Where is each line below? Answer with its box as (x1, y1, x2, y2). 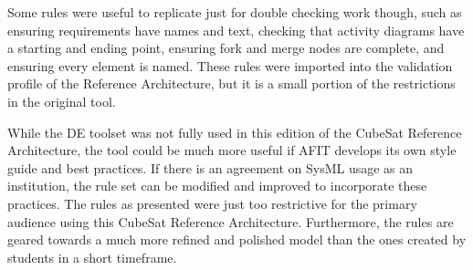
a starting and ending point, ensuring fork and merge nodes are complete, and (7, 38, 445, 57)
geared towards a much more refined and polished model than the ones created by (7, 230, 467, 249)
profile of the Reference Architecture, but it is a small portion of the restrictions (7, 74, 456, 93)
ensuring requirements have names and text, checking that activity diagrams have (7, 20, 465, 39)
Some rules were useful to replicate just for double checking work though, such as (7, 3, 462, 21)
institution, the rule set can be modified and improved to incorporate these (7, 176, 427, 195)
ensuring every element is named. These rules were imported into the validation (7, 56, 453, 75)
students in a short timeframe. (7, 247, 177, 266)
